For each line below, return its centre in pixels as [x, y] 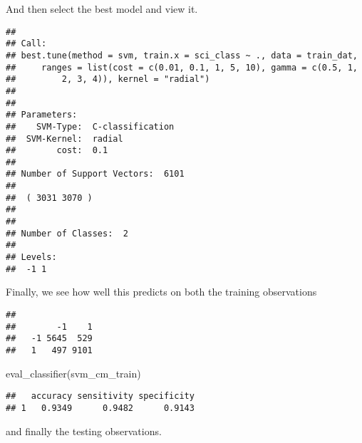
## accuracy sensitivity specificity [100, 396]
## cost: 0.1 [57, 151]
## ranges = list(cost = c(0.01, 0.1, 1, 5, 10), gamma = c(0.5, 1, [182, 67]
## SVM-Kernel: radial [64, 139]
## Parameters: [42, 115]
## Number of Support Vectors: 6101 [95, 174]
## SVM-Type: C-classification [90, 126]
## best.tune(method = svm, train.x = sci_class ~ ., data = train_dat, [182, 55]
